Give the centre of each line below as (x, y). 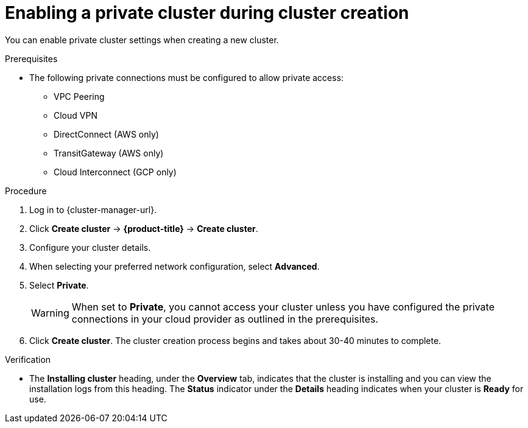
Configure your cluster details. (90, 247)
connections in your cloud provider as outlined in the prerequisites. (225, 319)
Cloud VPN (76, 115)
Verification (28, 359)
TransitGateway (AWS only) (109, 153)
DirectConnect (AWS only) (106, 134)
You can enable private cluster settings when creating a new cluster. (142, 40)
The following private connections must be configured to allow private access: (187, 77)
